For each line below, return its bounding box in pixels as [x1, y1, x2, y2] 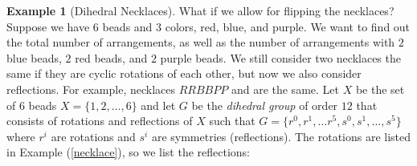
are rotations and [51, 128, 136, 144]
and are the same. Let [231, 80, 339, 97]
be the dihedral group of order [191, 96, 338, 113]
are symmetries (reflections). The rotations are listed [151, 128, 411, 144]
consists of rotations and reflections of [6, 112, 193, 129]
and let [141, 96, 176, 113]
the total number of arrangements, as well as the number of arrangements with [6, 34, 395, 51]
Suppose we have [6, 18, 90, 34]
